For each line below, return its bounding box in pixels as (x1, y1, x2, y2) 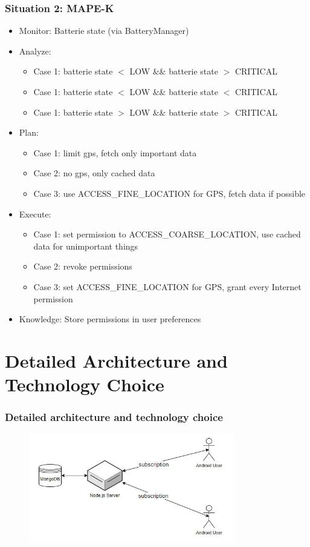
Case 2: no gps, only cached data (33, 167, 155, 179)
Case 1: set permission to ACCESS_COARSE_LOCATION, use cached (33, 228, 301, 240)
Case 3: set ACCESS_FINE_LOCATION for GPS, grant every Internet (33, 280, 302, 293)
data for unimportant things (33, 239, 138, 252)
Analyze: (19, 44, 51, 57)
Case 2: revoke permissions (33, 260, 132, 273)
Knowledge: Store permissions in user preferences (19, 313, 201, 325)
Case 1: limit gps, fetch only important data (33, 146, 197, 159)
